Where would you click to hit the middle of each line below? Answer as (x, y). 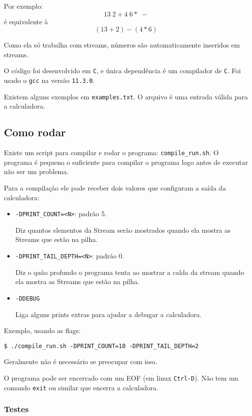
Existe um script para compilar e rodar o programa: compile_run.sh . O (111, 152)
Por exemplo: (24, 6)
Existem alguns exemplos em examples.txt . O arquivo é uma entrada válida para (126, 96)
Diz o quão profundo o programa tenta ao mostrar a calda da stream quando (130, 272)
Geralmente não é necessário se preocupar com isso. (81, 361)
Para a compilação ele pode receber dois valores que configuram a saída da (115, 187)
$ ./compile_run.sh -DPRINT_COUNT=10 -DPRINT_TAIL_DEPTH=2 (101, 346)
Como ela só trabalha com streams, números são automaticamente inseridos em (122, 45)
